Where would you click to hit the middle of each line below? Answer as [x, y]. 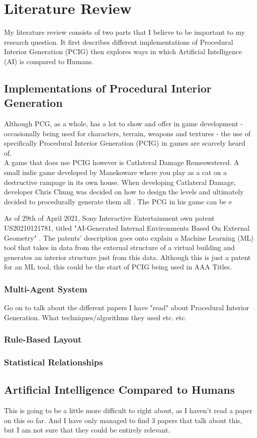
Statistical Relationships [53, 362]
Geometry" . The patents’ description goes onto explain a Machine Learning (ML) [129, 237]
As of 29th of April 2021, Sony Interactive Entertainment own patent [109, 218]
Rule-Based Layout [43, 339]
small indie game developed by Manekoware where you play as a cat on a [116, 172]
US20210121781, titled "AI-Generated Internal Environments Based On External [127, 228]
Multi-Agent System [46, 289]
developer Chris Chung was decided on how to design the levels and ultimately [124, 192]
